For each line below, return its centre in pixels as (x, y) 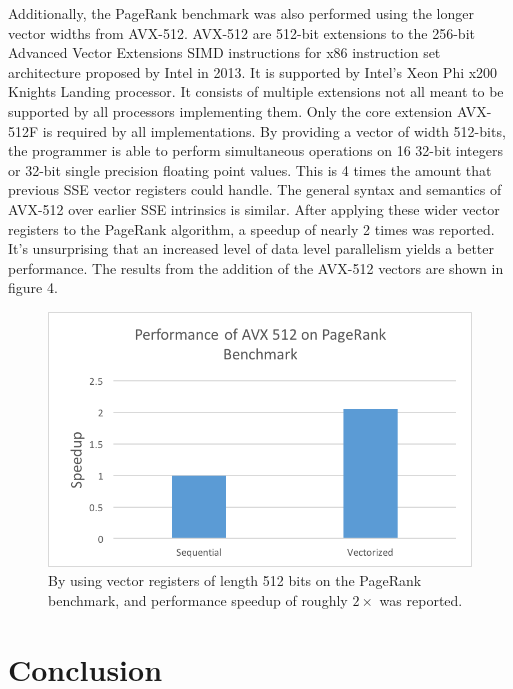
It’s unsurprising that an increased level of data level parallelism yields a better (251, 248)
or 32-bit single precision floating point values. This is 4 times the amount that (250, 169)
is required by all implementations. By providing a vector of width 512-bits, (274, 130)
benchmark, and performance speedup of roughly (198, 599)
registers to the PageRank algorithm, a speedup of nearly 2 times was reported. (251, 228)
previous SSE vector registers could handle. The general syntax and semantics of (255, 189)
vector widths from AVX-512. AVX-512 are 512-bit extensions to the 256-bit (241, 32)
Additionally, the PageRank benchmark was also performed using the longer (241, 13)
